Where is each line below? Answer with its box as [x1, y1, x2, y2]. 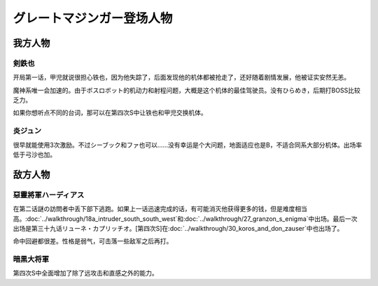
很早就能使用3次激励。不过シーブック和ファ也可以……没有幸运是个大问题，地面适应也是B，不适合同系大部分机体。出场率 [13, 141, 363, 149]
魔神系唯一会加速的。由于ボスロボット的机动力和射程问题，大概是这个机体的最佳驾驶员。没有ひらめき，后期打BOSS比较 [13, 86, 360, 94]
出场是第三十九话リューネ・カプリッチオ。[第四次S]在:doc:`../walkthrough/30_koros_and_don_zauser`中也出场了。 [13, 224, 344, 232]
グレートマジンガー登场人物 [13, 10, 173, 26]
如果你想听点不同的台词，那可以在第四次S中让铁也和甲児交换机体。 [13, 108, 207, 117]
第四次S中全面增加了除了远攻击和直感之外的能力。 [13, 269, 158, 278]
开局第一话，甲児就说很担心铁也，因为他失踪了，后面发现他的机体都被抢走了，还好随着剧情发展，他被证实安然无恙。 [13, 73, 350, 82]
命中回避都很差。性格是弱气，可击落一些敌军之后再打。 [13, 237, 173, 245]
